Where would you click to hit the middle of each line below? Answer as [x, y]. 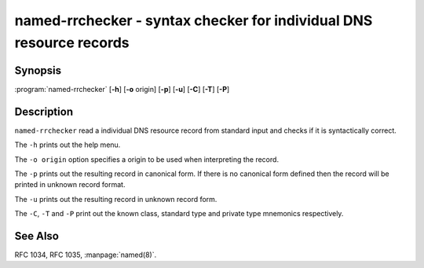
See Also [37, 236]
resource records [72, 42]
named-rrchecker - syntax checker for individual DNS [194, 20]
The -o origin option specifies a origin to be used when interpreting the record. [146, 159]
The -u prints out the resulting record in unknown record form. [116, 199]
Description [44, 111]
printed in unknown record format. [70, 185]
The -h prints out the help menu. [68, 145]
